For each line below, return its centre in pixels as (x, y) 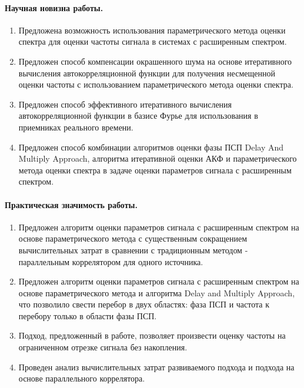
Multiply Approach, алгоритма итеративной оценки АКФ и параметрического (158, 158)
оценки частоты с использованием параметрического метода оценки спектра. (156, 84)
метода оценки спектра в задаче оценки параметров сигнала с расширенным (155, 170)
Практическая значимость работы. (71, 204)
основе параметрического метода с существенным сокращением (133, 238)
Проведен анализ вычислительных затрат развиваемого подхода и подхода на (156, 367)
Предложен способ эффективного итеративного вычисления (125, 104)
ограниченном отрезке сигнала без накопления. (103, 347)
